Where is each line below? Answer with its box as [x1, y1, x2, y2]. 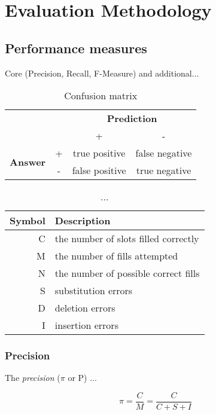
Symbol [10, 213, 45, 228]
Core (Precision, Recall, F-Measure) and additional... [5, 66, 199, 79]
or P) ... [68, 371, 97, 384]
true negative [136, 163, 191, 178]
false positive [72, 163, 126, 178]
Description [54, 213, 111, 228]
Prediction [107, 111, 157, 126]
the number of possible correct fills [54, 266, 200, 280]
